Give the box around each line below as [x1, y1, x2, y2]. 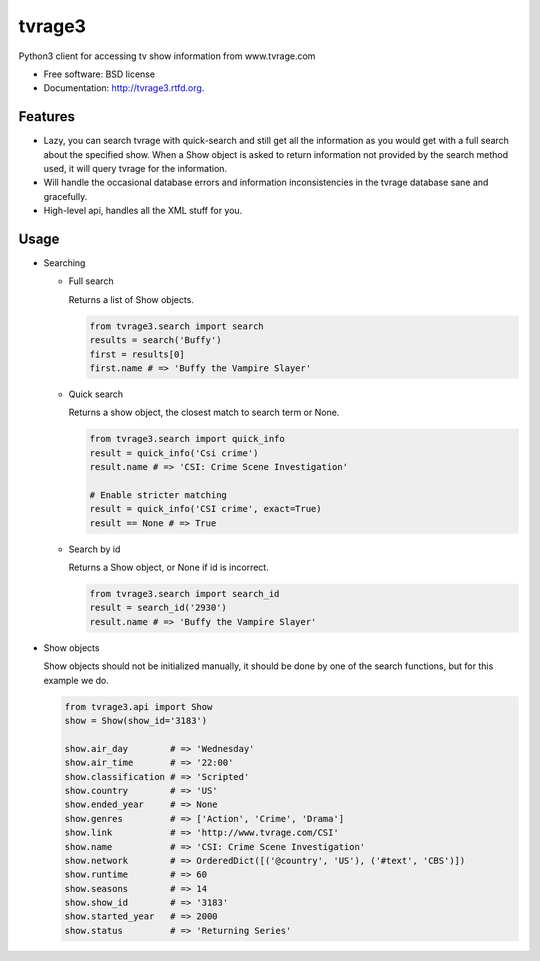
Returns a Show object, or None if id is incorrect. [68, 561, 269, 574]
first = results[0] [89, 348, 185, 360]
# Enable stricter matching [89, 489, 227, 500]
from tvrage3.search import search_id [89, 588, 280, 600]
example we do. [43, 674, 109, 686]
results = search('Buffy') [89, 335, 222, 346]
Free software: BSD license [43, 68, 155, 80]
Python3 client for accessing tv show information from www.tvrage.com [18, 50, 316, 62]
